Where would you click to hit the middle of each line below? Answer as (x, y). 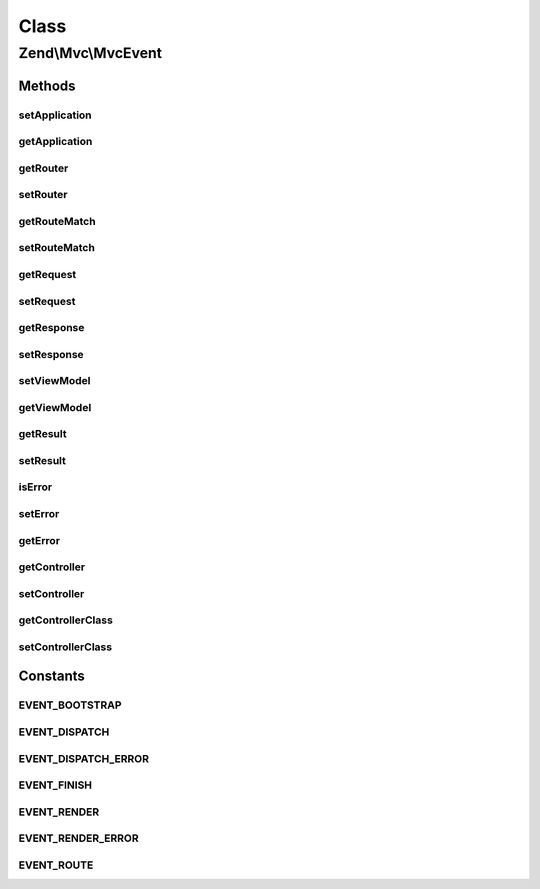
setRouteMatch (56, 248)
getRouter (43, 168)
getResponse (51, 328)
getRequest (47, 274)
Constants (51, 676)
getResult (42, 434)
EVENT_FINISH (55, 785)
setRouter (43, 195)
